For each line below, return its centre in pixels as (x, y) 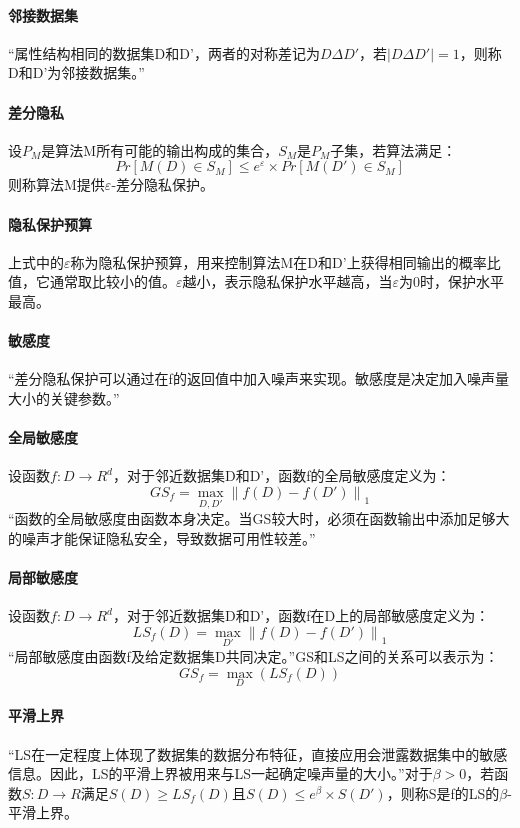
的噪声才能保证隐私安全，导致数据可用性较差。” (162, 537)
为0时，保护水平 (452, 281)
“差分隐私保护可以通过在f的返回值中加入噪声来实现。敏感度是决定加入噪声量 (258, 378)
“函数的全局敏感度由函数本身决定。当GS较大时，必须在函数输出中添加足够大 (259, 518)
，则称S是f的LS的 (443, 792)
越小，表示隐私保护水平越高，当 (287, 281)
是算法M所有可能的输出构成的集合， (160, 149)
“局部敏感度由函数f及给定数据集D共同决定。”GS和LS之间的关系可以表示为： (253, 655)
